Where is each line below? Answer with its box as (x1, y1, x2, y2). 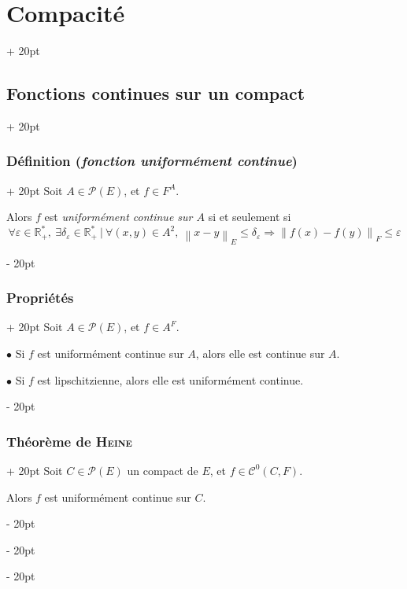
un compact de (127, 462, 198, 478)
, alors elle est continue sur (195, 344, 325, 361)
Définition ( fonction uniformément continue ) (6, 151, 298, 171)
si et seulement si (208, 208, 291, 225)
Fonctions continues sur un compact (6, 81, 305, 105)
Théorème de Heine (6, 431, 132, 451)
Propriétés (6, 288, 74, 307)
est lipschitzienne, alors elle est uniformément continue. (37, 371, 304, 388)
